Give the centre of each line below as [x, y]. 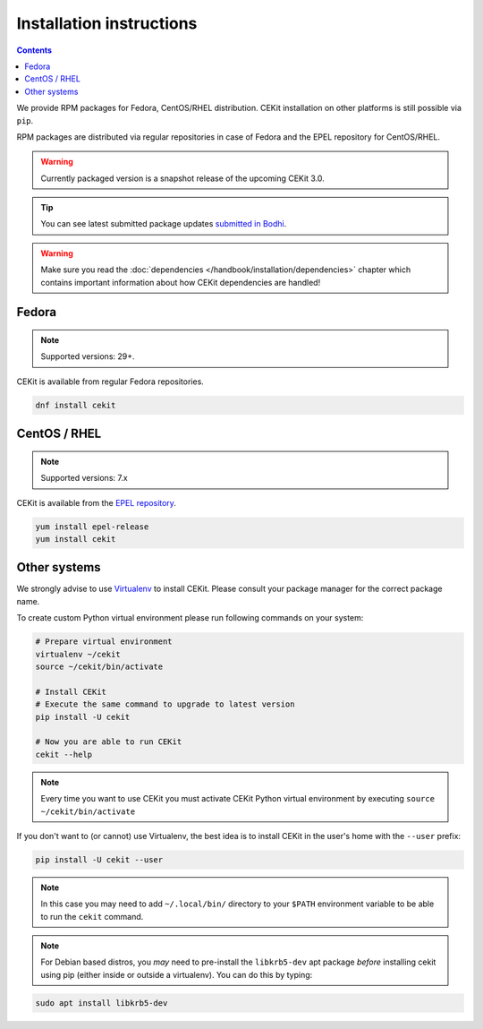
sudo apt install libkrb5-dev [102, 1003]
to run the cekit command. [92, 916]
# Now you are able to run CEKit [109, 742]
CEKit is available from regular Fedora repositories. [110, 382]
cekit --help [64, 754]
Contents [34, 50]
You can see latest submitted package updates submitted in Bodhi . [164, 224]
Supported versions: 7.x [85, 478]
